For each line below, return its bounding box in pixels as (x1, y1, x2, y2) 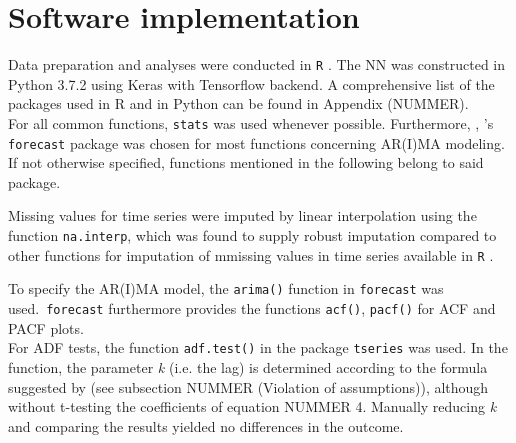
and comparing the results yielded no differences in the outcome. (8, 415, 404, 436)
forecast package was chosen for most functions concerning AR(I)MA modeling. (8, 132, 505, 153)
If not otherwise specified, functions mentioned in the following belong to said (8, 152, 484, 173)
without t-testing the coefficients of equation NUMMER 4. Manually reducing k (8, 396, 497, 417)
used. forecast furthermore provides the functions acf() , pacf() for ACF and (8, 298, 496, 319)
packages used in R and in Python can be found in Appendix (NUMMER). (8, 93, 469, 114)
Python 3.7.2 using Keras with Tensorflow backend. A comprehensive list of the (8, 73, 495, 94)
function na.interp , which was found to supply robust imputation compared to (8, 225, 497, 246)
